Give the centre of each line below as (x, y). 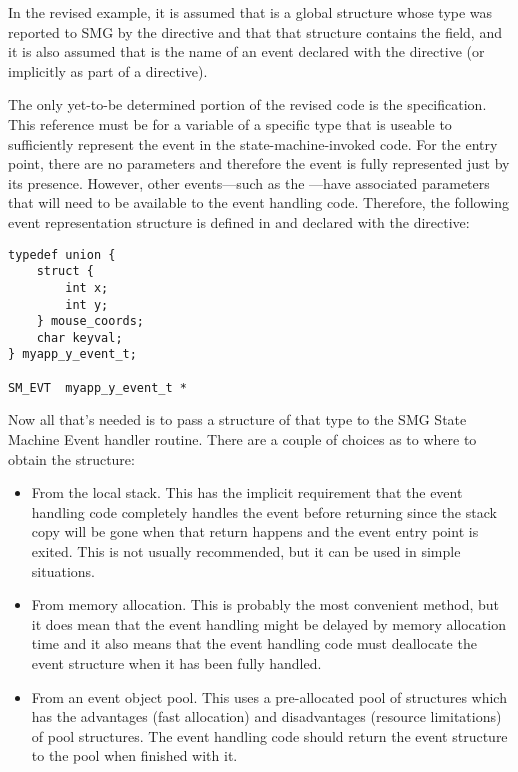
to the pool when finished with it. (134, 755)
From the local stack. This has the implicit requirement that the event (247, 492)
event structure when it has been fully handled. (176, 662)
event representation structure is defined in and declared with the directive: (239, 221)
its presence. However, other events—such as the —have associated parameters (249, 182)
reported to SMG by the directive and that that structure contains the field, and (255, 31)
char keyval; (79, 337)
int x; (87, 287)
